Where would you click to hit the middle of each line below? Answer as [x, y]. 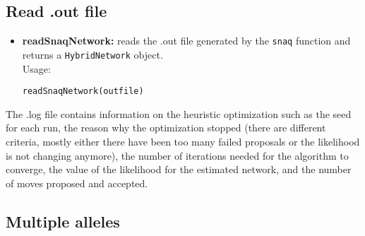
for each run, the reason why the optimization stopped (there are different [166, 128]
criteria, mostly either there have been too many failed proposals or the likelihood [183, 141]
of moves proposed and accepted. [77, 183]
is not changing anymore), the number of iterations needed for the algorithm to [177, 155]
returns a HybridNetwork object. [92, 54]
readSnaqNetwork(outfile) [83, 92]
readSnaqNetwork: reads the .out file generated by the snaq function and [186, 41]
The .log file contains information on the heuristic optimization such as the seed [179, 113]
